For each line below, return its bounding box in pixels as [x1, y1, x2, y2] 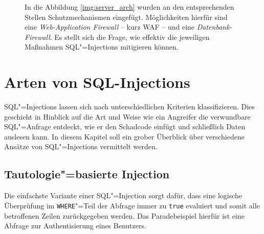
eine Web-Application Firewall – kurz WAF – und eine [25, 21, 195, 32]
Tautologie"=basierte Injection [4, 166, 170, 182]
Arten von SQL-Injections [4, 72, 190, 92]
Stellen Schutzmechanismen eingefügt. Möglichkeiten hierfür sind [25, 11, 228, 22]
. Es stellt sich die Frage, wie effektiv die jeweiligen [50, 31, 210, 42]
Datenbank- [196, 21, 232, 32]
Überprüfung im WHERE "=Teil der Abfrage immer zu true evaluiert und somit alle [4, 200, 260, 210]
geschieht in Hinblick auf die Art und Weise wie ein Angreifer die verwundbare [4, 111, 251, 122]
